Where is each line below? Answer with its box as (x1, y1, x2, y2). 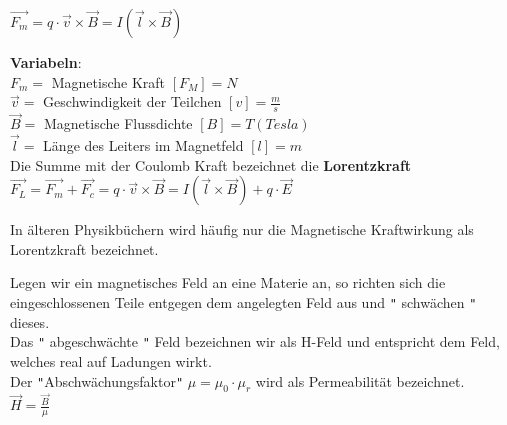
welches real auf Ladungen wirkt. (10, 350, 212, 371)
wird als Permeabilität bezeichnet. (255, 370, 465, 391)
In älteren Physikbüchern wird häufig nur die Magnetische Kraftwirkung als (10, 219, 474, 240)
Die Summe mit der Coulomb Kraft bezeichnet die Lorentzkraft (10, 154, 412, 175)
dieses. (10, 311, 50, 332)
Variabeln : (10, 52, 82, 72)
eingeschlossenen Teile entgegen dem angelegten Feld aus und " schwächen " (10, 292, 477, 313)
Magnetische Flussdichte (43, 113, 193, 134)
